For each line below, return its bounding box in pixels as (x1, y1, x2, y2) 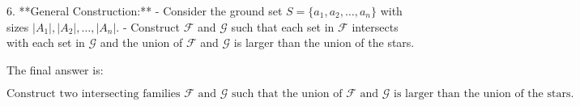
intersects (352, 18, 399, 35)
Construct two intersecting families (6, 88, 181, 100)
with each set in (6, 34, 85, 51)
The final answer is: (6, 61, 104, 78)
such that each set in (231, 18, 335, 35)
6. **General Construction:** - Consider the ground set (6, 2, 283, 19)
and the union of (100, 34, 183, 51)
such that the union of (232, 88, 343, 100)
